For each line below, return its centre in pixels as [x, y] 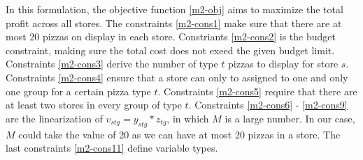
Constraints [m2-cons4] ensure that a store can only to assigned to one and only [177, 77]
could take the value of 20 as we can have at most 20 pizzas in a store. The [179, 134]
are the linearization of [54, 118]
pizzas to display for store [283, 64]
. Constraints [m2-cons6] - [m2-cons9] [268, 105]
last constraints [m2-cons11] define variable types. [112, 148]
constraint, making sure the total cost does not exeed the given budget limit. [170, 50]
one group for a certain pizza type [78, 91]
